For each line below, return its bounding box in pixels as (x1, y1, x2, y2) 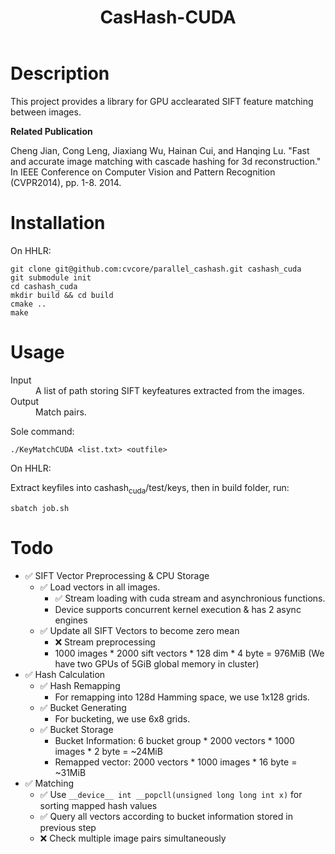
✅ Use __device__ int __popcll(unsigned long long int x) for (39, 788, 303, 800)
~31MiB (54, 766, 87, 778)
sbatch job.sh (10, 503, 70, 513)
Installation (10, 212, 106, 235)
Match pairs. (35, 406, 87, 418)
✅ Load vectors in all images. (39, 581, 161, 593)
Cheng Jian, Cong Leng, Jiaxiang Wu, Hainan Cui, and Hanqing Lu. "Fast (10, 144, 310, 156)
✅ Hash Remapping (39, 679, 121, 691)
